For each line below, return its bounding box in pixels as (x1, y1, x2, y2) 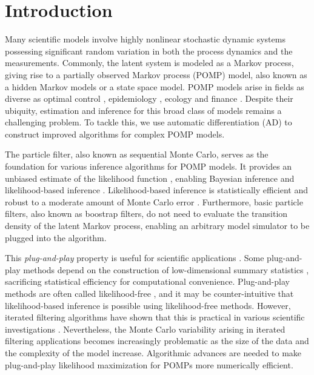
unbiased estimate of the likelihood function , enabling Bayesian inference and (5, 171, 295, 184)
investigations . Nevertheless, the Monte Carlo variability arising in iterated (5, 322, 286, 335)
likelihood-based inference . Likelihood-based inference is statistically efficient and (5, 184, 309, 196)
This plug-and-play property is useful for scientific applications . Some (5, 251, 264, 264)
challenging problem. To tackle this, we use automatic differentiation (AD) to (5, 116, 292, 128)
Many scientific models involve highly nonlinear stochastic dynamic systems (5, 33, 286, 45)
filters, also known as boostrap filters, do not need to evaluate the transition (5, 207, 288, 220)
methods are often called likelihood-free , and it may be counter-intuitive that (5, 287, 294, 299)
